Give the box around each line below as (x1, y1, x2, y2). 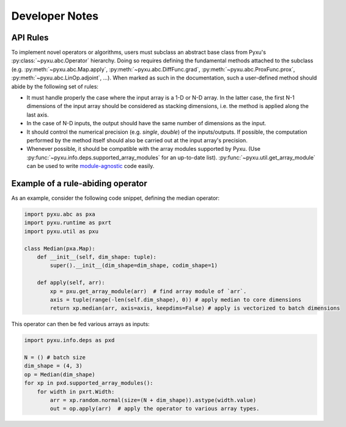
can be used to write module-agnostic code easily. (26, 162, 155, 170)
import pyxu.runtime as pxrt (24, 219, 112, 226)
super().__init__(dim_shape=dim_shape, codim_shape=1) (50, 262, 218, 269)
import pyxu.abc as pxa (24, 211, 96, 218)
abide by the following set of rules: (11, 82, 99, 90)
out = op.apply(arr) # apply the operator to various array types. (50, 405, 260, 412)
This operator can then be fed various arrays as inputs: (11, 321, 150, 328)
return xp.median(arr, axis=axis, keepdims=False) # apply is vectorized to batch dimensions (50, 305, 340, 312)
